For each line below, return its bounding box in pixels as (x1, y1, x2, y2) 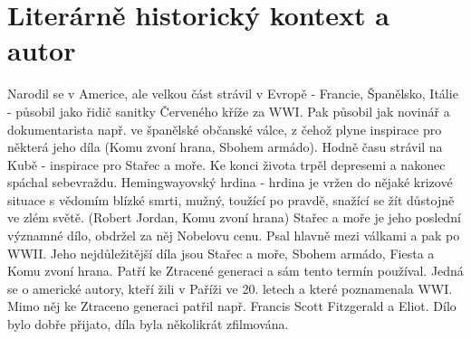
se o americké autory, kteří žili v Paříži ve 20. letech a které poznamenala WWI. (7, 278, 453, 297)
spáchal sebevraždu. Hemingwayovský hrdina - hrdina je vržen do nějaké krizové (7, 173, 453, 192)
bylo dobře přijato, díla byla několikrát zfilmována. (7, 315, 289, 334)
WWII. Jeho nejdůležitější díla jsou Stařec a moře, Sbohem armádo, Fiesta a (7, 243, 435, 262)
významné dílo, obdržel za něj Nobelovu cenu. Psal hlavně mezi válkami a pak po (7, 226, 460, 245)
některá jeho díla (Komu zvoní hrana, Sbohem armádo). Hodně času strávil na (7, 137, 443, 156)
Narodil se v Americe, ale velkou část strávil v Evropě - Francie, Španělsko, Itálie (7, 84, 458, 103)
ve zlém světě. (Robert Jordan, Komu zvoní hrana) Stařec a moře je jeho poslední (7, 208, 461, 227)
